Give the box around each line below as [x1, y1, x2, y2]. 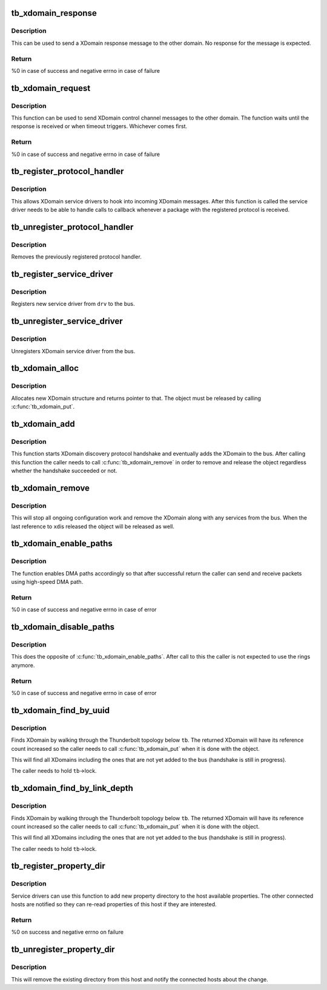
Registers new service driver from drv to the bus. [11, 300, 135, 308]
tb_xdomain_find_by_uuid [11, 705, 110, 716]
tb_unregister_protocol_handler [11, 222, 134, 232]
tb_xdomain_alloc [11, 363, 79, 373]
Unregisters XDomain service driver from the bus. [11, 347, 136, 354]
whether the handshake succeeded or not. [11, 467, 117, 475]
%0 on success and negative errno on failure [11, 929, 124, 936]
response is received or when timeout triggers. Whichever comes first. [11, 123, 188, 130]
